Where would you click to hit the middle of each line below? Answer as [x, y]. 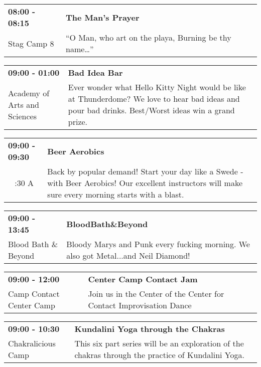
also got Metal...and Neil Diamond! [128, 255]
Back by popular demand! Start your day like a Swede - [145, 171]
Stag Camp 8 [31, 43]
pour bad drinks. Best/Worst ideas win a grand [151, 110]
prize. [78, 122]
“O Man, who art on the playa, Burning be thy [149, 37]
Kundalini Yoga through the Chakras [150, 329]
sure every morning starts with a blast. [116, 194]
